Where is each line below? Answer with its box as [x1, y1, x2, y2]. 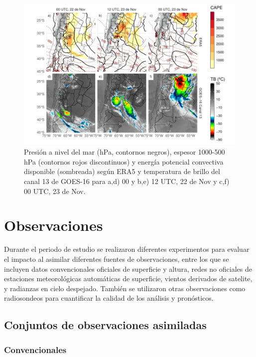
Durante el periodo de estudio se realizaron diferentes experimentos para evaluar [4, 244, 250, 254]
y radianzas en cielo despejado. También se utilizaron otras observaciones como [4, 283, 246, 293]
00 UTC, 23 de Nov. [24, 185, 86, 196]
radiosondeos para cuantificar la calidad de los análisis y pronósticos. [4, 293, 214, 303]
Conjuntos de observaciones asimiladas [4, 317, 207, 333]
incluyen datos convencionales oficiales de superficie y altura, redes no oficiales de [4, 263, 252, 274]
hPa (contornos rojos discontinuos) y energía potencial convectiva [24, 156, 224, 167]
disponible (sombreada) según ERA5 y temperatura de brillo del [24, 166, 220, 177]
